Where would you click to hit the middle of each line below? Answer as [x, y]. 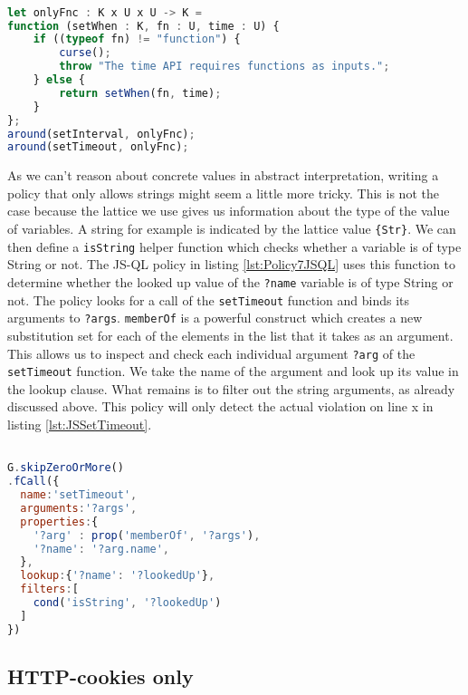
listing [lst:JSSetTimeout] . [80, 425]
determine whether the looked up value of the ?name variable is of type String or [230, 281]
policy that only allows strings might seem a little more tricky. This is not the [223, 193]
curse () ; [85, 53]
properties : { [59, 521]
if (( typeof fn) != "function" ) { [137, 39]
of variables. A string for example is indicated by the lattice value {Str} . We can [232, 229]
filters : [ [49, 589]
